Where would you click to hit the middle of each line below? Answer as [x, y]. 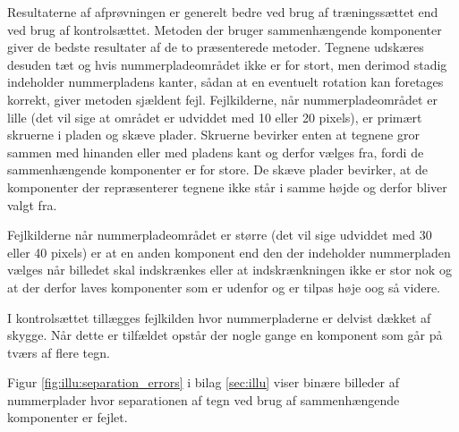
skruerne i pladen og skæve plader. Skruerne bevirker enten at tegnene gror [213, 135]
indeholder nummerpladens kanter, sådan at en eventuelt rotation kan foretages [225, 82]
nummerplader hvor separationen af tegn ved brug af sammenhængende [204, 399]
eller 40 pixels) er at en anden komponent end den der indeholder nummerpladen [229, 252]
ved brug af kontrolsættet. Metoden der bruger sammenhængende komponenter [225, 29]
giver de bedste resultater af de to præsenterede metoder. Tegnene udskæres [216, 47]
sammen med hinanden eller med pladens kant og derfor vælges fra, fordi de [216, 152]
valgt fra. [32, 204]
